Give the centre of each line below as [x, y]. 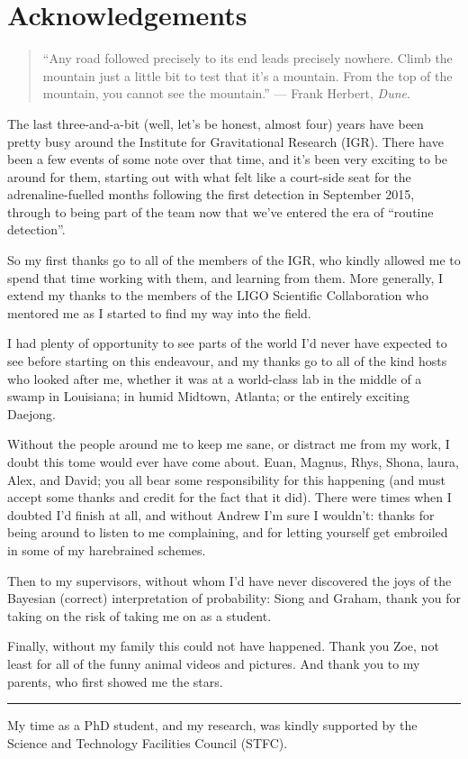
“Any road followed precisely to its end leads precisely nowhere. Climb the [247, 58]
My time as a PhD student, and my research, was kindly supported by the [212, 725]
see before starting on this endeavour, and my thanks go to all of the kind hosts [227, 361]
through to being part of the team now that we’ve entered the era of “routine [220, 211]
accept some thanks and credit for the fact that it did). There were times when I [229, 497]
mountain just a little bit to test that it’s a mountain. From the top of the [247, 75]
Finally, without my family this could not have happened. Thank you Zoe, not [223, 646]
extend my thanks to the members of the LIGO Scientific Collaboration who [218, 295]
